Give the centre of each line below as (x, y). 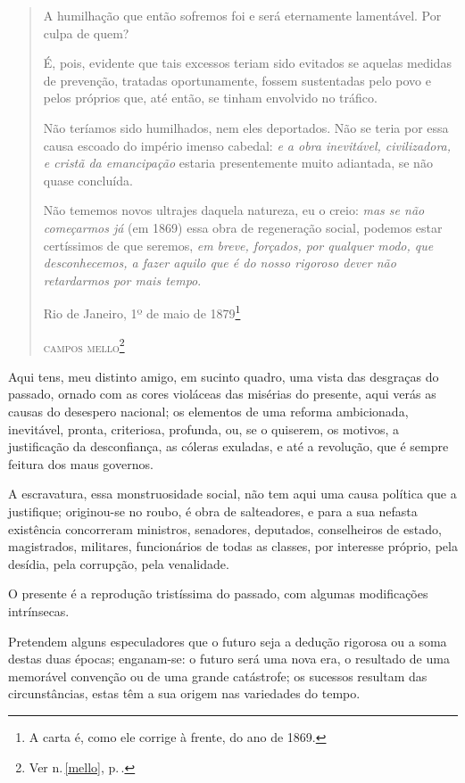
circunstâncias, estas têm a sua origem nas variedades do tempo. (184, 693)
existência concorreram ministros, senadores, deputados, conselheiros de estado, (225, 528)
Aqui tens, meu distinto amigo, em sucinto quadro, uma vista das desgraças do (224, 376)
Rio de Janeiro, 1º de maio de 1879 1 (142, 312)
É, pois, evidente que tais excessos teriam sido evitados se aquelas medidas (247, 63)
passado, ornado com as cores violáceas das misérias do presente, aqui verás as (222, 394)
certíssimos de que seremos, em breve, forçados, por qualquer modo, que (238, 245)
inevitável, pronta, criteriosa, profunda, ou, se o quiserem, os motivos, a (204, 429)
